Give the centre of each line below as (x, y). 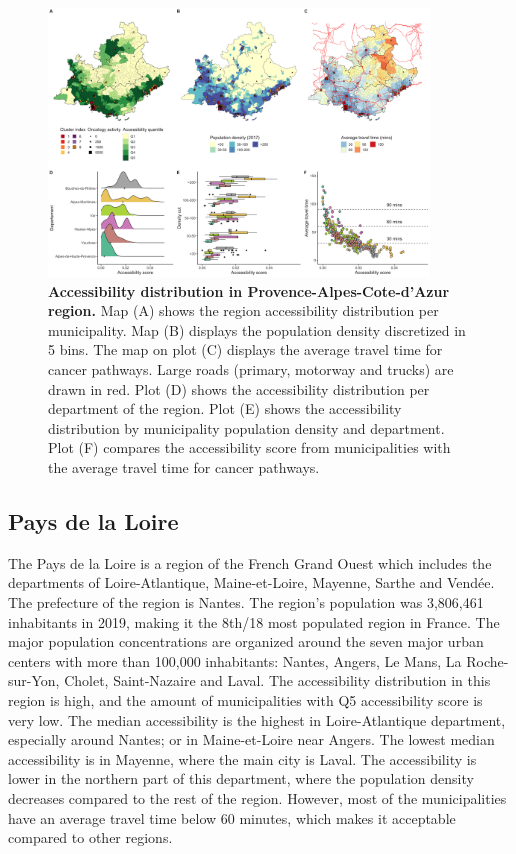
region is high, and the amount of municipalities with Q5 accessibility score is (245, 699)
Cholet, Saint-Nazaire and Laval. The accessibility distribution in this (277, 680)
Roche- (487, 660)
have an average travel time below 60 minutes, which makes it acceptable (232, 817)
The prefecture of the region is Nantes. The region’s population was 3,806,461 (246, 601)
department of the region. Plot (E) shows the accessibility (225, 408)
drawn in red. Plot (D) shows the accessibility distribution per (239, 388)
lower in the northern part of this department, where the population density (241, 778)
